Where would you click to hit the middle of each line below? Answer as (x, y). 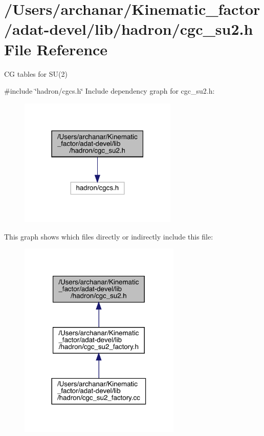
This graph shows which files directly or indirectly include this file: (109, 236)
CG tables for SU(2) (36, 73)
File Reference (56, 49)
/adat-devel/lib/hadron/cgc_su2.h (129, 29)
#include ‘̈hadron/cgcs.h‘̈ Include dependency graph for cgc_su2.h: (109, 91)
